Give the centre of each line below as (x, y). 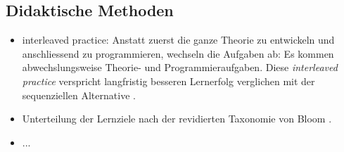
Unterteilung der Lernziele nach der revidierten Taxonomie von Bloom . (177, 119)
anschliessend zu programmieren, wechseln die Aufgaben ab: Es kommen (178, 53)
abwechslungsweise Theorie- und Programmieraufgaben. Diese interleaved (180, 67)
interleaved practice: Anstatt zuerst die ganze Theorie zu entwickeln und (178, 40)
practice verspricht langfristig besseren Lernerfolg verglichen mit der (168, 81)
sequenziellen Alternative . (79, 95)
